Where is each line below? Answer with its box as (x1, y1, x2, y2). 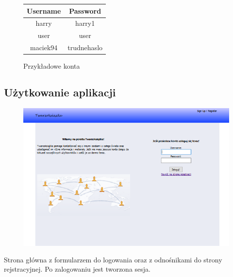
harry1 (75, 18, 95, 28)
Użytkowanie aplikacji (4, 85, 116, 100)
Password (69, 5, 101, 16)
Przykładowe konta (23, 61, 80, 71)
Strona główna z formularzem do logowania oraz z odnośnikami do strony (4, 254, 222, 264)
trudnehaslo (67, 42, 103, 53)
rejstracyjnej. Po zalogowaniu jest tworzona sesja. (4, 264, 150, 274)
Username (27, 5, 61, 16)
